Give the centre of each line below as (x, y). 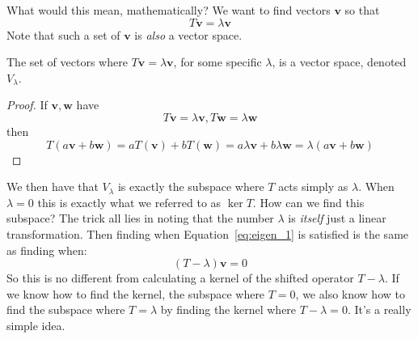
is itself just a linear (337, 218)
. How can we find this (308, 202)
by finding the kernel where (228, 309)
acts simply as (313, 186)
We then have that (53, 186)
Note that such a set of (63, 34)
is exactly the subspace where (191, 186)
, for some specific (217, 62)
